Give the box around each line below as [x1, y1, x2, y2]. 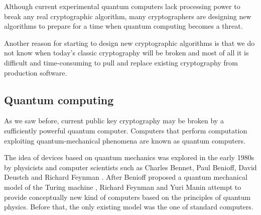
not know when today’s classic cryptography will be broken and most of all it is [4, 47, 249, 58]
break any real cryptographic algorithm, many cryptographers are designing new [4, 11, 251, 21]
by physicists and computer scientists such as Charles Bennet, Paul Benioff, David [4, 162, 257, 172]
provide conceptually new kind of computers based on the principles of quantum [4, 191, 251, 202]
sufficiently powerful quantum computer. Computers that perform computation [4, 125, 247, 135]
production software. [4, 67, 67, 78]
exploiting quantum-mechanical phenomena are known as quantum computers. [4, 135, 245, 146]
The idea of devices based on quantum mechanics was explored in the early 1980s [4, 152, 254, 163]
